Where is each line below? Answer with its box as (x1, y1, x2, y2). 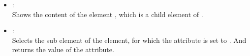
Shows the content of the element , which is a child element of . (12, 9, 203, 19)
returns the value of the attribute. (12, 44, 114, 55)
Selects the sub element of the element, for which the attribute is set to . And (12, 35, 247, 45)
